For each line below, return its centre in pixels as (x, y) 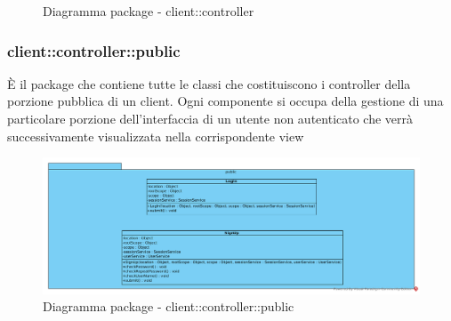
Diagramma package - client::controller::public (169, 306)
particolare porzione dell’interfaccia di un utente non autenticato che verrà (210, 118)
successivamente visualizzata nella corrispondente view (156, 136)
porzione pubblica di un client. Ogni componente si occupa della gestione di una (225, 101)
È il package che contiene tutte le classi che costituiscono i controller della (209, 83)
